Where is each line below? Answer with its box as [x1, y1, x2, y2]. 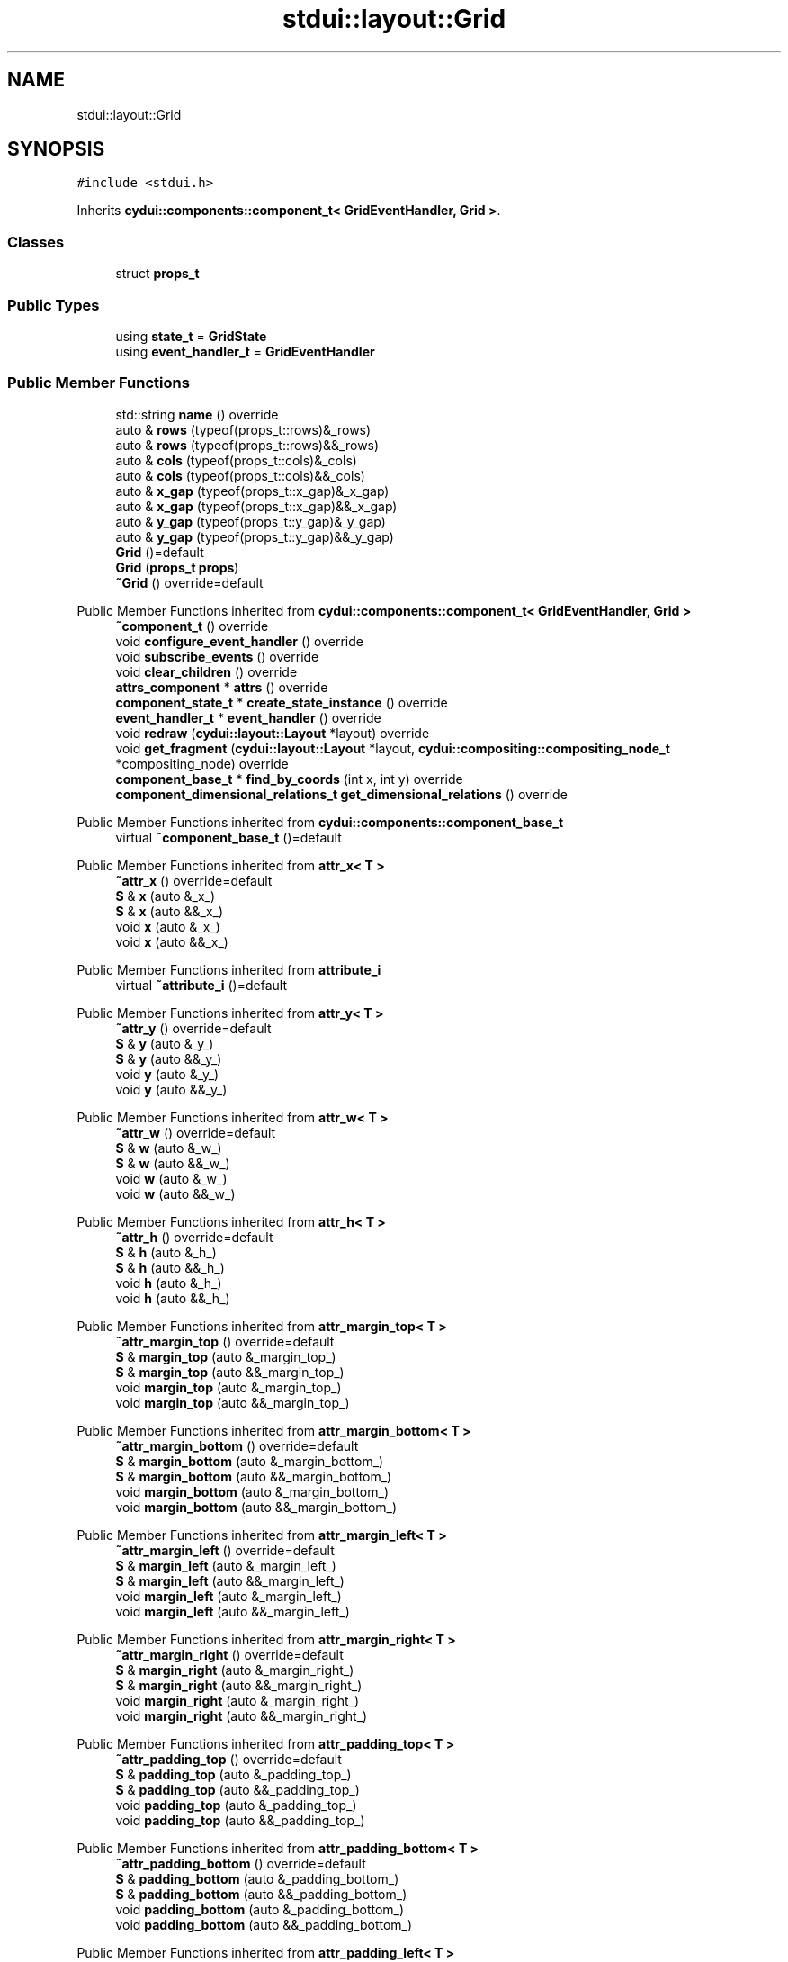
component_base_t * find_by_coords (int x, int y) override [115, 770, 463, 787]
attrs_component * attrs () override [115, 679, 328, 695]
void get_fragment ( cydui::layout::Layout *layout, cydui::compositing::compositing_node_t [115, 740, 670, 756]
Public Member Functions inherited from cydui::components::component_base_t [76, 814, 564, 830]
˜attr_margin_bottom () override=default [115, 1437, 359, 1453]
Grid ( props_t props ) [115, 559, 239, 575]
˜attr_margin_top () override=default [115, 1333, 335, 1349]
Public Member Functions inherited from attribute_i [76, 961, 381, 977]
